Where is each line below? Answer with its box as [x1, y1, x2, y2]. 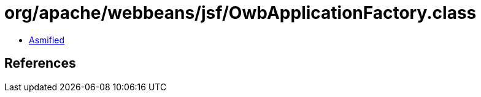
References [4, 56, 76, 71]
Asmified [29, 34, 65, 45]
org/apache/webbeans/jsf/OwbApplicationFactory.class [4, 2, 477, 23]
